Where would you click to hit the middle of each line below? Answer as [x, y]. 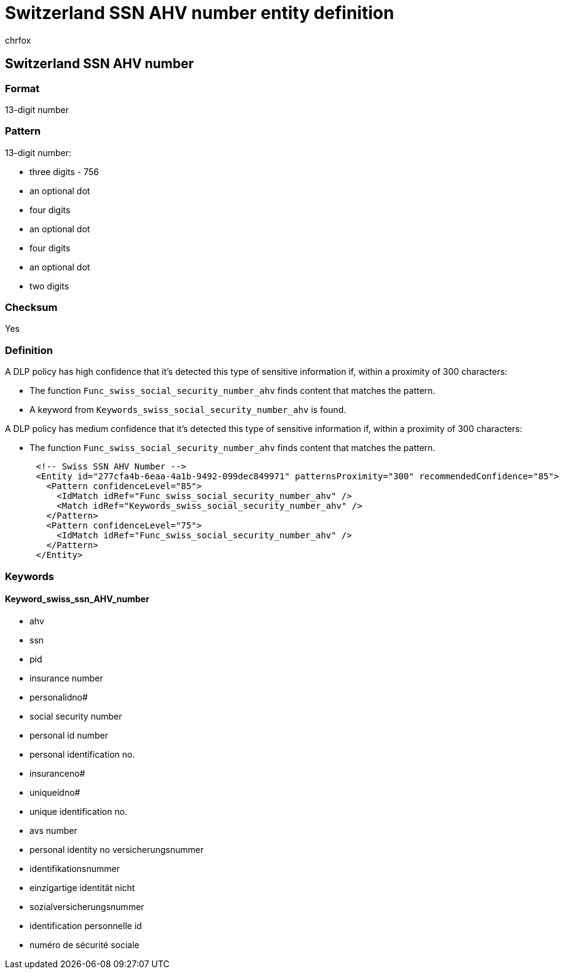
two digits [49, 286]
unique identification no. [79, 811]
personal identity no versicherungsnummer [117, 849]
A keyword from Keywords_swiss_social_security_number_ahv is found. [188, 410]
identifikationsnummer [75, 868]
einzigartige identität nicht [82, 887]
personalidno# [59, 697]
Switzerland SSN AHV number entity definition [200, 13]
